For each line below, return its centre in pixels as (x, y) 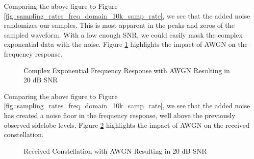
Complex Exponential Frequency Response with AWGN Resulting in (127, 70)
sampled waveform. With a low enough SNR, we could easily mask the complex (123, 34)
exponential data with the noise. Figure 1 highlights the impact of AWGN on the (126, 44)
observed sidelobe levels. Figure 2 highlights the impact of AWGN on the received (127, 125)
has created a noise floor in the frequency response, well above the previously (120, 115)
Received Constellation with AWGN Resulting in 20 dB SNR (115, 150)
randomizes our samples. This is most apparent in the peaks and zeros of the (119, 25)
